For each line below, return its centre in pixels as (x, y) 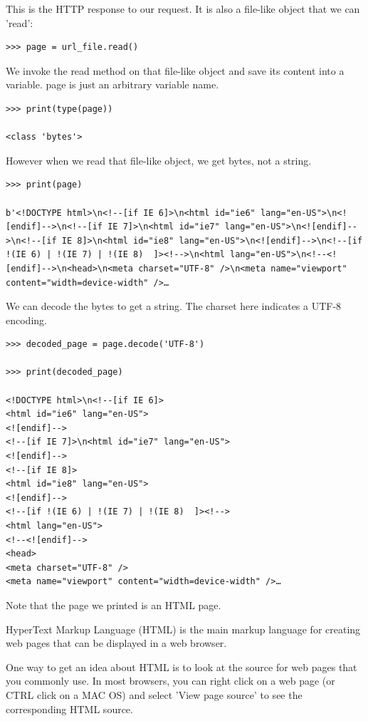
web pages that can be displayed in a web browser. (116, 643)
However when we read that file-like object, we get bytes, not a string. (159, 160)
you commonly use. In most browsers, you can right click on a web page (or (170, 681)
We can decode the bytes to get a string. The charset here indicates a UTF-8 (174, 306)
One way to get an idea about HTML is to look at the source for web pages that (182, 666)
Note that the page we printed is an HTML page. (114, 605)
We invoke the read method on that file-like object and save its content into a (175, 70)
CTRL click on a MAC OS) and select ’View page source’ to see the (154, 694)
